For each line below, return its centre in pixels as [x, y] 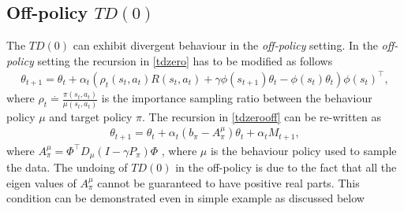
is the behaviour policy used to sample [303, 150]
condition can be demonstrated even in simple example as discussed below [185, 198]
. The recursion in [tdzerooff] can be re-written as [262, 116]
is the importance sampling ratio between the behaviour [237, 98]
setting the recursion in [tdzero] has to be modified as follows [185, 60]
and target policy [91, 116]
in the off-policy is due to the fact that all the [286, 167]
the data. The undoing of [67, 167]
